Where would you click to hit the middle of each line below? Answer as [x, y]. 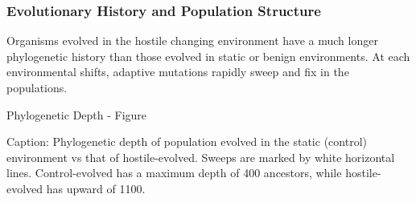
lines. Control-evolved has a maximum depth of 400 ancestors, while [174, 173]
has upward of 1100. [96, 188]
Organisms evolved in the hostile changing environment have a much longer [192, 40]
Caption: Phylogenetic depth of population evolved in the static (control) [187, 141]
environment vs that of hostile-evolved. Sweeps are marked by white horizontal [201, 157]
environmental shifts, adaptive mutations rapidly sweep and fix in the [178, 72]
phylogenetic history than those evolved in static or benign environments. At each [208, 56]
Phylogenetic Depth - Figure [77, 114]
